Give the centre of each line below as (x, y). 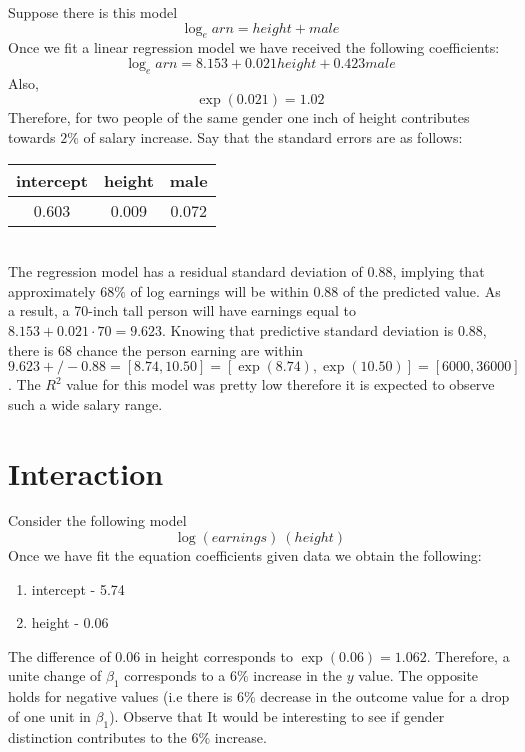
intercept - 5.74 (78, 588)
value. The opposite (418, 675)
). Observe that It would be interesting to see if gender (277, 715)
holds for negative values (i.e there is (120, 696)
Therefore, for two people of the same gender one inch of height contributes (239, 117)
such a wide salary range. (85, 403)
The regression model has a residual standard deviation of (185, 271)
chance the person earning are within (190, 349)
